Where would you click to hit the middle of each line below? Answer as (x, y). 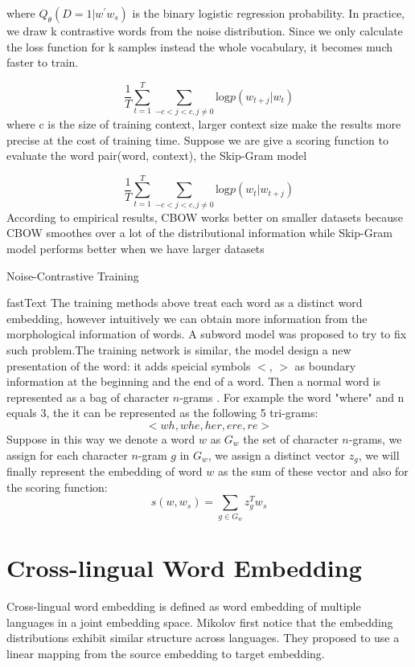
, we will (379, 454)
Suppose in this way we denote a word (101, 438)
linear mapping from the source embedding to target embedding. (166, 653)
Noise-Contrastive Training (73, 275)
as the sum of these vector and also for (313, 471)
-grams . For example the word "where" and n (292, 397)
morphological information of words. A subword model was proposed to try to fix (207, 334)
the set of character (291, 438)
